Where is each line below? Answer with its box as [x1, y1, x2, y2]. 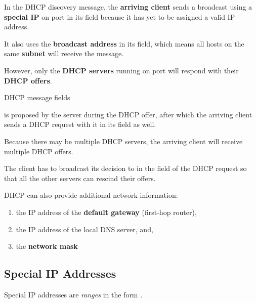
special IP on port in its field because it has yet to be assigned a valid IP [4, 11, 235, 22]
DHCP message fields [4, 92, 70, 103]
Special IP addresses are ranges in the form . [4, 289, 143, 299]
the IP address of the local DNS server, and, [16, 224, 153, 234]
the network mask [16, 241, 78, 251]
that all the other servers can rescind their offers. [4, 172, 156, 183]
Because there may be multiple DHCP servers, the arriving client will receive [4, 136, 243, 146]
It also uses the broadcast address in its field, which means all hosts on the [4, 38, 244, 49]
